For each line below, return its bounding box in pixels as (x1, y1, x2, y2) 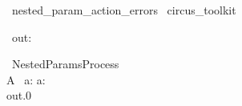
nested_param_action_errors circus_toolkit (11, 2, 236, 18)
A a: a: (6, 71, 46, 88)
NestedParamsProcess (11, 55, 119, 72)
